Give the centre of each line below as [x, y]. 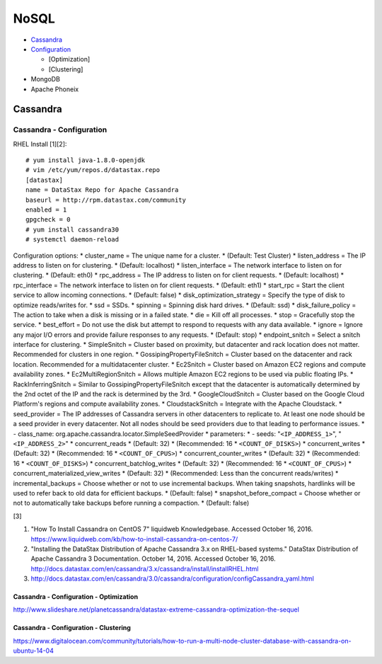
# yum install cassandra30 [73, 229]
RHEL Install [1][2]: [40, 144]
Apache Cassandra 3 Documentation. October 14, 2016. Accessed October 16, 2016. [153, 559]
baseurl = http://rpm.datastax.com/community [106, 200]
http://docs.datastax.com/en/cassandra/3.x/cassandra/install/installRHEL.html [145, 568]
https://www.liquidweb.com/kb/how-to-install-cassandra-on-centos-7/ [134, 539]
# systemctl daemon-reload [73, 240]
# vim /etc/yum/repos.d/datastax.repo [93, 170]
